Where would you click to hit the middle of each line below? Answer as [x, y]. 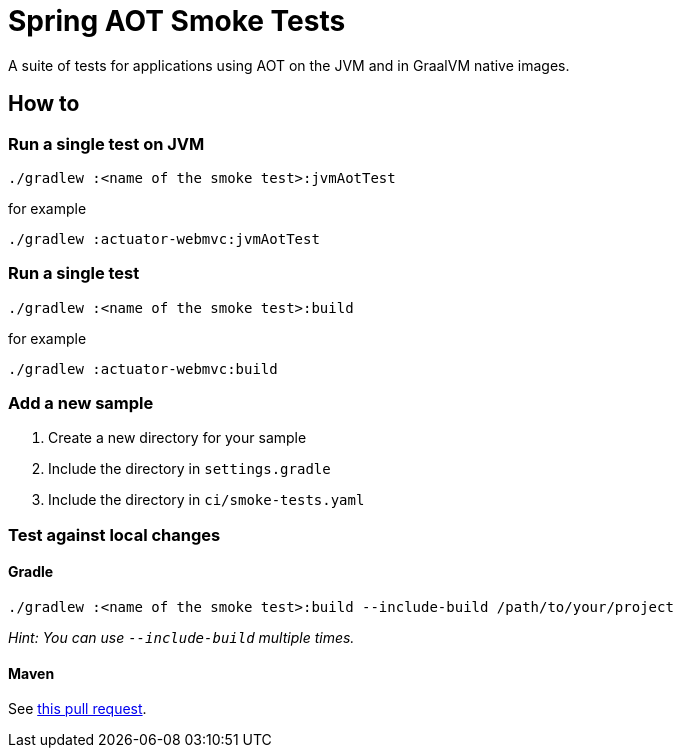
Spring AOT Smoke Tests [177, 21]
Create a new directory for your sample [177, 438]
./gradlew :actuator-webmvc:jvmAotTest [164, 238]
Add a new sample [81, 403]
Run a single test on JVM [106, 143]
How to [44, 104]
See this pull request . [77, 709]
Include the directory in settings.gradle [189, 469]
